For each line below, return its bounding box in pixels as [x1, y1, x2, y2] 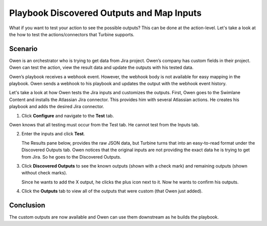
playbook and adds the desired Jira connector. [9, 104, 104, 110]
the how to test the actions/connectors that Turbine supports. [9, 31, 134, 37]
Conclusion [9, 201, 45, 209]
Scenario [9, 45, 38, 53]
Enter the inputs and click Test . [21, 131, 85, 137]
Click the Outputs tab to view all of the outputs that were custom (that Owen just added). [21, 188, 203, 194]
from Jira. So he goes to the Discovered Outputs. [21, 154, 121, 160]
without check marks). [21, 170, 67, 176]
